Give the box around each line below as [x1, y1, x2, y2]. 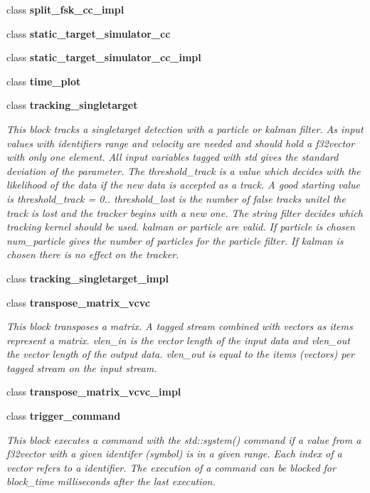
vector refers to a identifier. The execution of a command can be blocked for [6, 460, 336, 475]
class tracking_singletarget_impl [6, 270, 169, 285]
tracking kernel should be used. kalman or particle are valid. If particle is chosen [6, 219, 355, 234]
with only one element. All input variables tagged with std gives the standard [6, 149, 339, 164]
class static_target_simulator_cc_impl [6, 50, 201, 65]
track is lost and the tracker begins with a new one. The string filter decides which [6, 205, 363, 220]
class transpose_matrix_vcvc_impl [6, 384, 181, 399]
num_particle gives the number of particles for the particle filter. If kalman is [6, 233, 344, 248]
